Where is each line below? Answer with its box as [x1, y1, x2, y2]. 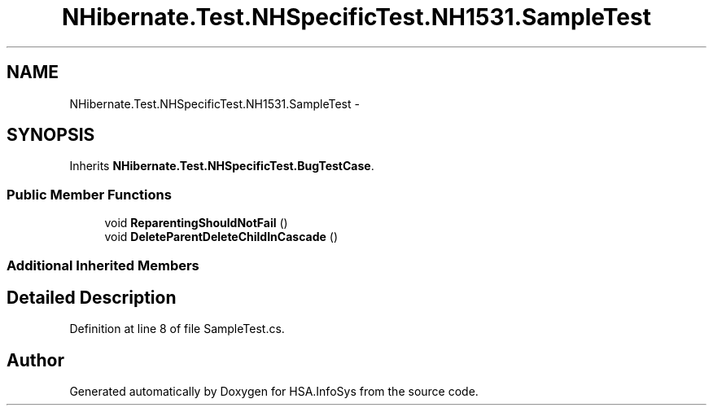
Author [7, 349, 64, 370]
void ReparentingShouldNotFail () [104, 216, 288, 230]
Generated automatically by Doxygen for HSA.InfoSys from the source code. [69, 384, 479, 399]
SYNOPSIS [7, 125, 95, 146]
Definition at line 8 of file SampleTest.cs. [69, 322, 285, 336]
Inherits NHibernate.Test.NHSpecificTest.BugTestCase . [69, 159, 374, 173]
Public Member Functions [7, 186, 172, 203]
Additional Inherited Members [7, 256, 199, 274]
